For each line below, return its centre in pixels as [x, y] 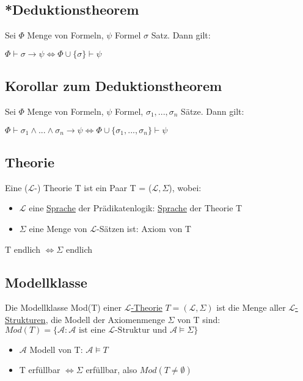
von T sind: [199, 319]
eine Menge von [58, 228]
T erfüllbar [40, 370]
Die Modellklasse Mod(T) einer [63, 307]
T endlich [23, 249]
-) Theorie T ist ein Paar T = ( [93, 187]
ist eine [92, 330]
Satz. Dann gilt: [181, 35]
